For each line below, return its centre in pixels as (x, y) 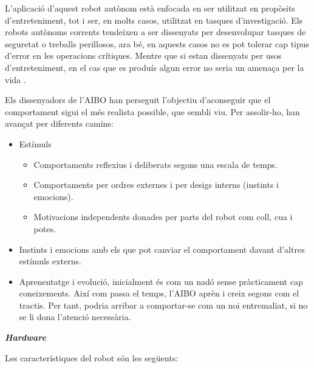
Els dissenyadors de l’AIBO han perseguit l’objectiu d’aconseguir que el (138, 100)
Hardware (26, 337)
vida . (15, 79)
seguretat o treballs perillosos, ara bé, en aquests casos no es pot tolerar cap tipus (157, 43)
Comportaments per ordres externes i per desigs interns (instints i (156, 185)
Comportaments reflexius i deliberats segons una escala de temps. (155, 164)
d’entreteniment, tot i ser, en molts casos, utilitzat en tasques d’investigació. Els (154, 20)
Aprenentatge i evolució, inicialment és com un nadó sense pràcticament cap (161, 281)
